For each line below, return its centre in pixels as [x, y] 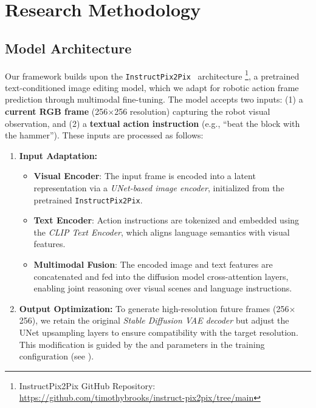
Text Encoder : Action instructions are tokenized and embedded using [167, 220]
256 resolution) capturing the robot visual [192, 111]
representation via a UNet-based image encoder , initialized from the [159, 188]
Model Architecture [68, 48]
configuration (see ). [57, 356]
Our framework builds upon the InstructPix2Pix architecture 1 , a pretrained [152, 75]
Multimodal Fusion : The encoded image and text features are [153, 264]
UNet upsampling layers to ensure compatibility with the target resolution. [159, 332]
